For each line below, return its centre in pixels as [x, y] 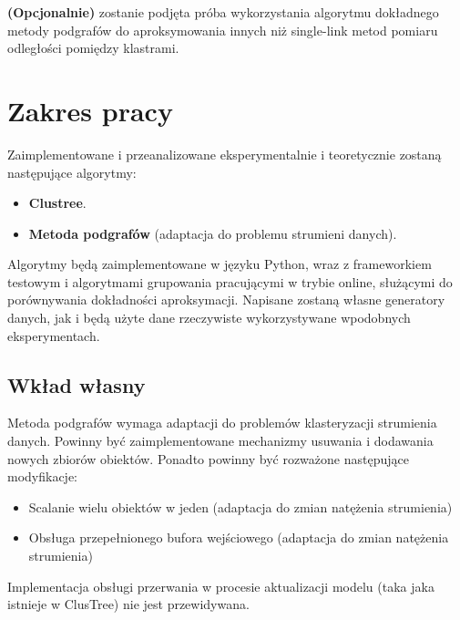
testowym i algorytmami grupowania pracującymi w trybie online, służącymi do [230, 281]
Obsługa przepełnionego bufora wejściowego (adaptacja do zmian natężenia [239, 537]
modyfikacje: [43, 476]
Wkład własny [77, 384]
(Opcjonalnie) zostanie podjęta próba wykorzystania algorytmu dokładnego [223, 12]
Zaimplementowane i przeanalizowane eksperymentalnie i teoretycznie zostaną [225, 154]
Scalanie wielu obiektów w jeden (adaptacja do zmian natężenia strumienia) [240, 506]
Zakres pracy [90, 110]
